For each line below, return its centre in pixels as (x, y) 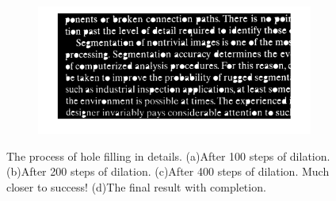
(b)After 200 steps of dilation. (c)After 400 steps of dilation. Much (168, 171)
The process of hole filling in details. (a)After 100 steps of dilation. (168, 155)
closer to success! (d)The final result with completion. (136, 187)
